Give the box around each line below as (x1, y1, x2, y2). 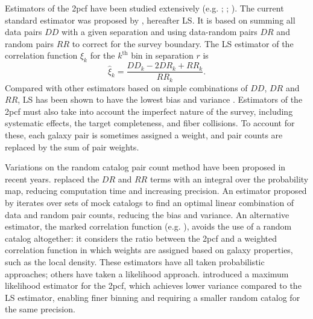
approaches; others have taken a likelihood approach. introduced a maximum (5, 267, 289, 280)
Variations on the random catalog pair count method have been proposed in (5, 161, 286, 173)
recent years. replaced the (5, 172, 100, 185)
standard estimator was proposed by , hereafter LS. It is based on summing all (5, 13, 296, 26)
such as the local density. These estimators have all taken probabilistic (5, 256, 265, 268)
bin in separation (131, 49, 194, 62)
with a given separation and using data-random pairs (62, 25, 258, 38)
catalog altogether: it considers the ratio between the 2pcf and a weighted (5, 231, 277, 244)
